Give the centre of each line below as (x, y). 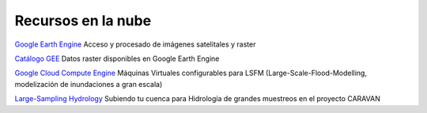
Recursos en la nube (83, 21)
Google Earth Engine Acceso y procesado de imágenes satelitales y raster (135, 44)
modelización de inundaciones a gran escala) (89, 84)
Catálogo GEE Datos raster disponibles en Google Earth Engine (117, 58)
